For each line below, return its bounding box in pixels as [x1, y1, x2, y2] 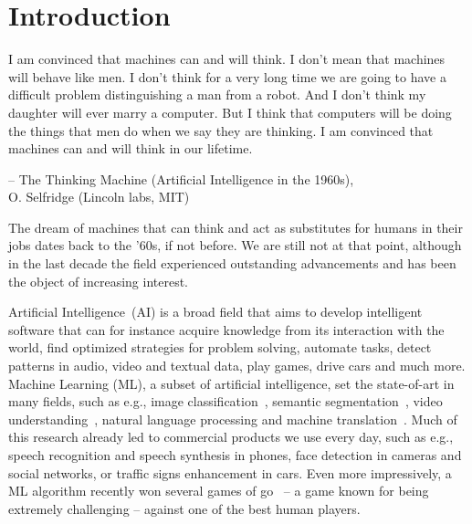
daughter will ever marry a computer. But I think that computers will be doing [8, 102, 452, 121]
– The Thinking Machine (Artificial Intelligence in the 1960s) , [8, 169, 354, 188]
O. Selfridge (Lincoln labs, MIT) [8, 187, 190, 206]
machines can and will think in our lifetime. [8, 139, 253, 158]
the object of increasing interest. [8, 271, 189, 290]
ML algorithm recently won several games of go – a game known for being [8, 481, 429, 500]
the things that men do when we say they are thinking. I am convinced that [8, 121, 434, 140]
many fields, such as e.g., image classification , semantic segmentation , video [8, 392, 443, 411]
